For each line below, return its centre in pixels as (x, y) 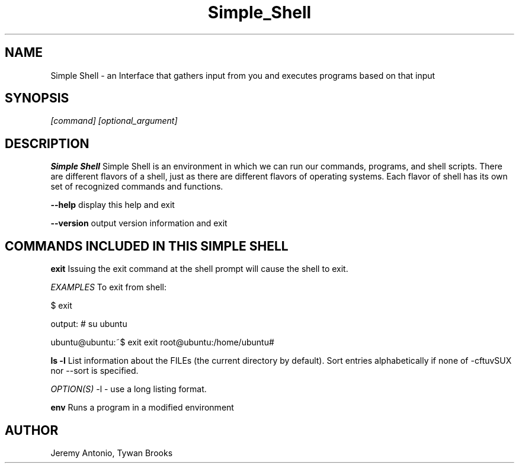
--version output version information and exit (139, 223)
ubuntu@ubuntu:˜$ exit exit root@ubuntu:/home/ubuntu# (162, 342)
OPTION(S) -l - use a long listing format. (129, 389)
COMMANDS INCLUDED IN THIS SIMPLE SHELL (147, 246)
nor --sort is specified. (94, 371)
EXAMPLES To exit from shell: (108, 287)
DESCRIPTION (47, 143)
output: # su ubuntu (89, 324)
